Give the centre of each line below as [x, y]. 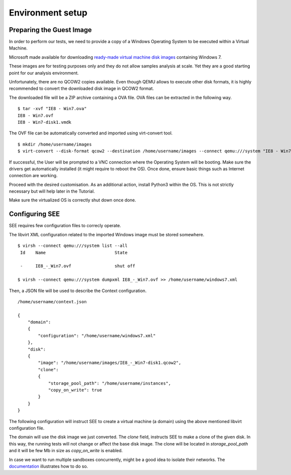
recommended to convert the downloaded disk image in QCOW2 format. [81, 89]
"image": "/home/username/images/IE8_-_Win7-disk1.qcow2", [110, 363]
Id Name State [74, 253]
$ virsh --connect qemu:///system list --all [73, 246]
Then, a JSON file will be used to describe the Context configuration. [78, 291]
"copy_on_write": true [75, 390]
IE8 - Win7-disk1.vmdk [45, 122]
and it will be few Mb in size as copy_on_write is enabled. [66, 451]
